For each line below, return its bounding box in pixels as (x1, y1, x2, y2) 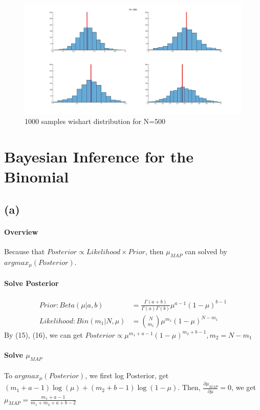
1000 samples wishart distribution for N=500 (25, 116, 166, 127)
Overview (4, 227, 38, 237)
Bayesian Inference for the (4, 146, 193, 167)
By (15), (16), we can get (4, 329, 83, 340)
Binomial (4, 166, 69, 187)
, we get (231, 382, 256, 393)
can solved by (185, 246, 227, 257)
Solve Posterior (4, 278, 59, 289)
